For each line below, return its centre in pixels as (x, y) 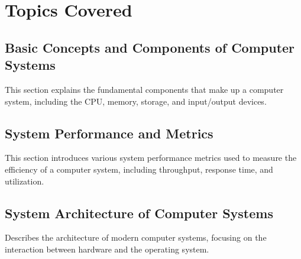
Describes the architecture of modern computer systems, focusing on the (136, 237)
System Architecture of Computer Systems (139, 213)
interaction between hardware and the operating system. (107, 249)
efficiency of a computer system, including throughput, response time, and (139, 169)
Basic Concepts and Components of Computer (150, 47)
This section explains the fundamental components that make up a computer (144, 89)
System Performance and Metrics (109, 133)
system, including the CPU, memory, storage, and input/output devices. (136, 101)
